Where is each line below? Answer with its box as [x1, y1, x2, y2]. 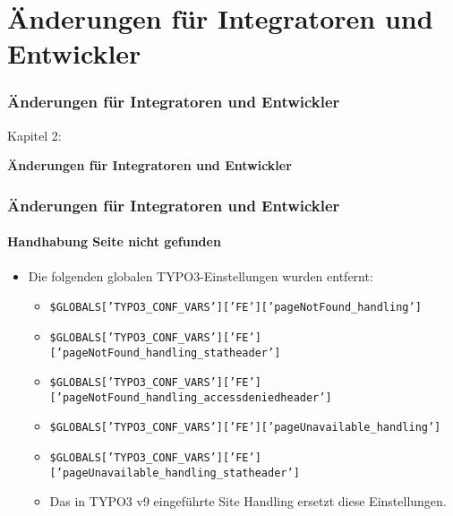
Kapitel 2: [7, 125, 62, 144]
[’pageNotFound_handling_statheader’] [49, 346, 281, 359]
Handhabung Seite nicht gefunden [7, 232, 221, 251]
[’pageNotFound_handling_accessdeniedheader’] [49, 391, 332, 404]
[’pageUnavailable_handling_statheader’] [49, 466, 300, 479]
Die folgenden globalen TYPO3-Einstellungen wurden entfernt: [28, 266, 373, 285]
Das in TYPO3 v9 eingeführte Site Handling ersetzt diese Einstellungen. [49, 492, 447, 511]
